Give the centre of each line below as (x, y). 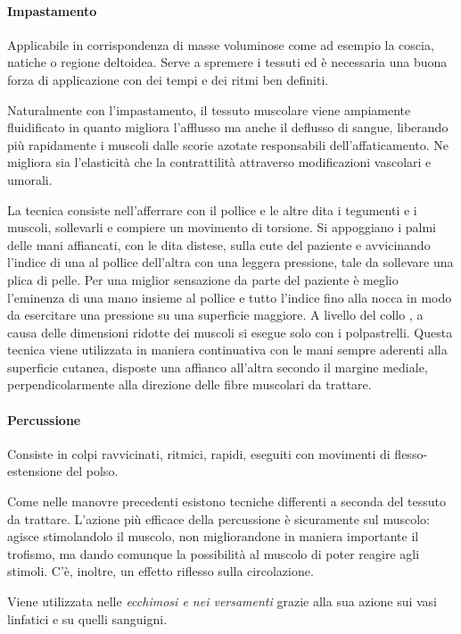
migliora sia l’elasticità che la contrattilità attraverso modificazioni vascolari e (219, 162)
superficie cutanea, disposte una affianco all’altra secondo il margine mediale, (218, 367)
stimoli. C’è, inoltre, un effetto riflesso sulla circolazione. (161, 571)
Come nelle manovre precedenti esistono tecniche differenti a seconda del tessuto (226, 501)
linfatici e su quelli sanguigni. (87, 618)
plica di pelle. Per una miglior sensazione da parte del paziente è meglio (203, 279)
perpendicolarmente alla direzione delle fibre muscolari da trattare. (189, 384)
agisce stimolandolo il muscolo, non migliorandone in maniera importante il (213, 536)
